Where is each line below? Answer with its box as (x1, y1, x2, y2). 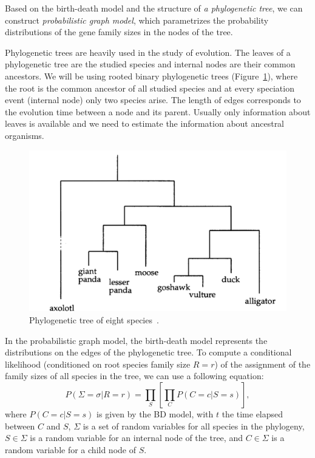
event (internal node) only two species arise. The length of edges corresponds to (5, 93, 301, 106)
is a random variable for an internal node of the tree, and (30, 431, 243, 444)
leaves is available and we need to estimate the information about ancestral (5, 117, 285, 130)
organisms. (5, 129, 44, 141)
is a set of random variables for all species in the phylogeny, (83, 419, 305, 432)
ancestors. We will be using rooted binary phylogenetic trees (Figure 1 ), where (5, 69, 298, 82)
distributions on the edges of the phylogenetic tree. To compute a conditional (5, 346, 292, 359)
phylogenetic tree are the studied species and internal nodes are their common (5, 58, 296, 70)
